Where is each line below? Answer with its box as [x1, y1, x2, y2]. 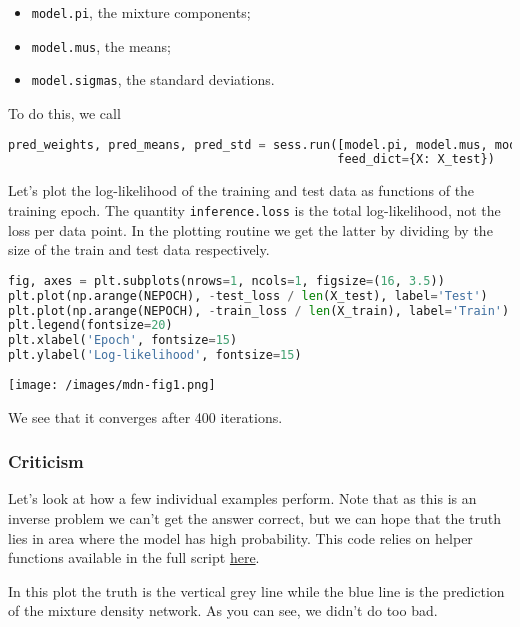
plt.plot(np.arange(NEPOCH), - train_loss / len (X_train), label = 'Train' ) [8, 303, 510, 318]
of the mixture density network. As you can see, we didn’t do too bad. [8, 600, 438, 621]
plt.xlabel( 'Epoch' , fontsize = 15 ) [8, 333, 238, 348]
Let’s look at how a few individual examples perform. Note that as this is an [8, 488, 477, 509]
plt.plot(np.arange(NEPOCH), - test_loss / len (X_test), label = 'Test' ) [8, 288, 488, 303]
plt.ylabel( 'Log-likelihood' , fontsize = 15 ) [8, 348, 302, 363]
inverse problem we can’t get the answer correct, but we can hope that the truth [8, 508, 502, 529]
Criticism [8, 449, 84, 474]
